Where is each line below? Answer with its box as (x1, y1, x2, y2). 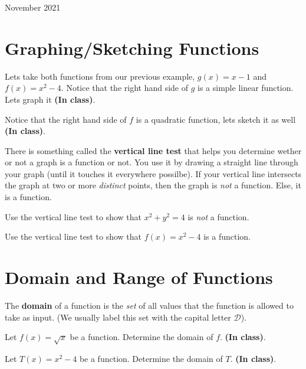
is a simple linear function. (198, 81, 294, 94)
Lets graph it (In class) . (5, 93, 96, 105)
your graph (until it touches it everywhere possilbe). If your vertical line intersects (5, 167, 302, 179)
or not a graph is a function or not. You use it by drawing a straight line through (5, 156, 298, 168)
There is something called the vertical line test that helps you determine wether (5, 144, 302, 156)
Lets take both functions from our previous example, (5, 70, 195, 82)
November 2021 (5, 1, 61, 13)
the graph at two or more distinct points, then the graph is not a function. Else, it (5, 179, 301, 191)
